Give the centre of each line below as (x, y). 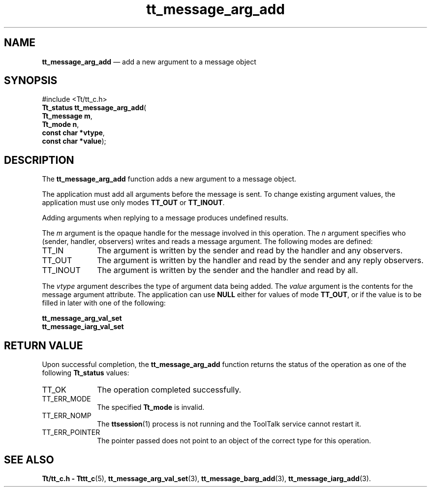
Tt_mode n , (61, 124)
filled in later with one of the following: (104, 303)
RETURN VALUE (44, 345)
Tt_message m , (67, 116)
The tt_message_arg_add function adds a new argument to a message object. (169, 179)
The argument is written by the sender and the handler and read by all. (228, 270)
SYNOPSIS (31, 81)
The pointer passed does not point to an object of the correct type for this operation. (234, 441)
